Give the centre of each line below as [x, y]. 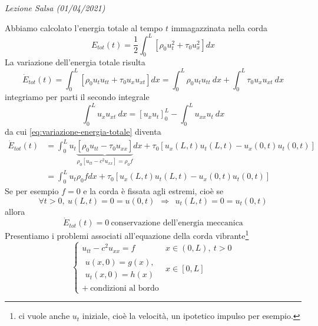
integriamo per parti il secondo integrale [77, 97]
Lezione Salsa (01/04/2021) [55, 8]
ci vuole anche [44, 316]
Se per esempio [32, 191]
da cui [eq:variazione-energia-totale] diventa [83, 132]
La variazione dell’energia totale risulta [75, 62]
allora [15, 211]
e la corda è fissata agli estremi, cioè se [153, 191]
